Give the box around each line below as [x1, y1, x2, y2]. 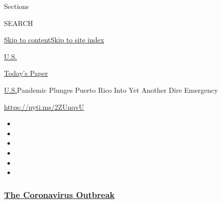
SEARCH [4, 17, 33, 28]
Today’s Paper [4, 68, 48, 78]
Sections [4, 1, 29, 11]
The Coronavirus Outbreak [4, 188, 115, 201]
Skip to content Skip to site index [4, 34, 105, 45]
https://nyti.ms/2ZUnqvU [4, 101, 84, 112]
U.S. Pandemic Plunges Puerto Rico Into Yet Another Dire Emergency [4, 84, 218, 95]
